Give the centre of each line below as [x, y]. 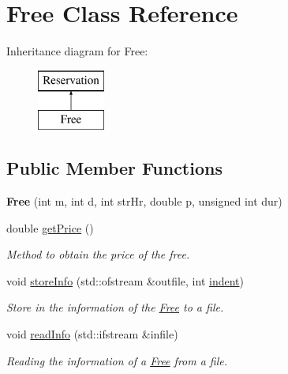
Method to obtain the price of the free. [98, 254]
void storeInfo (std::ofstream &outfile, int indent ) [125, 280]
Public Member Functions [114, 168]
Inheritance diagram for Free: [77, 51]
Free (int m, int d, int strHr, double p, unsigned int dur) [144, 201]
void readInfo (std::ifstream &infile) [92, 334]
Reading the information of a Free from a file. [117, 360]
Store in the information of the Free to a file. [115, 307]
